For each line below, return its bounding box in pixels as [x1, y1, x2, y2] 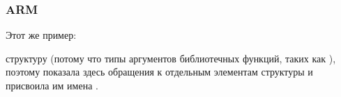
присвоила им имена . [6, 78, 98, 92]
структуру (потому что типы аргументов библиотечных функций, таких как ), [6, 51, 336, 65]
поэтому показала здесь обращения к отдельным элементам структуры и [6, 64, 313, 79]
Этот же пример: [6, 28, 77, 42]
